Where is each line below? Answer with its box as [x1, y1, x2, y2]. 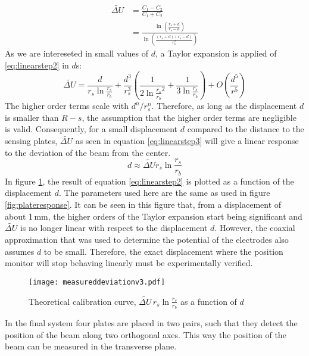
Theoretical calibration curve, [29, 295, 136, 307]
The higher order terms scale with [5, 99, 129, 112]
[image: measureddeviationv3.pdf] [29, 277, 166, 286]
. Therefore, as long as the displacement [151, 99, 297, 112]
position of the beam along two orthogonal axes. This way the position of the [5, 328, 286, 341]
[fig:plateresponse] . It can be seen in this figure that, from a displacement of [5, 198, 282, 211]
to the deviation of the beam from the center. [5, 146, 171, 158]
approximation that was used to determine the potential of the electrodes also [5, 233, 289, 246]
